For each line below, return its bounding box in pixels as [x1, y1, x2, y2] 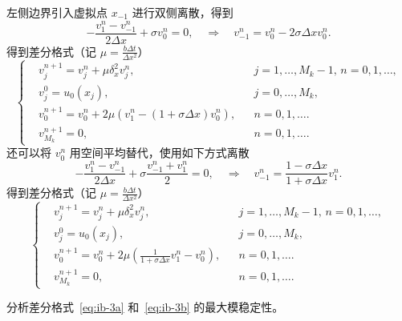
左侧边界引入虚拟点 [6, 4, 108, 20]
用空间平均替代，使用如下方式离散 [69, 144, 250, 161]
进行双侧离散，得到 [132, 4, 233, 20]
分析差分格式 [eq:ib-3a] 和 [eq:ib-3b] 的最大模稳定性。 [6, 299, 284, 315]
